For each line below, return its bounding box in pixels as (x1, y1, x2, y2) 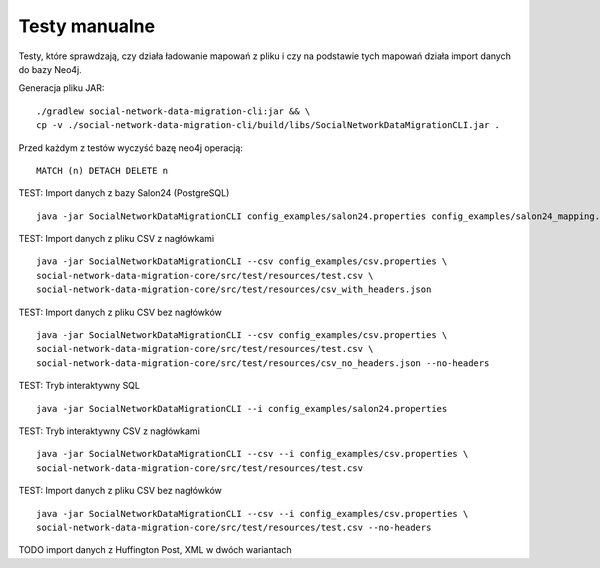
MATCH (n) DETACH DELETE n (36, 165, 169, 176)
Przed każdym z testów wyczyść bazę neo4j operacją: (18, 141, 244, 154)
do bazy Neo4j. (18, 63, 82, 75)
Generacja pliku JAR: (18, 82, 105, 94)
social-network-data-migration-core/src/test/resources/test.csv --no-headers (36, 521, 432, 533)
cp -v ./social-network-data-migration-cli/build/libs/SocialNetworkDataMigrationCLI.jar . (36, 120, 500, 131)
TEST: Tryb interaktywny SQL (18, 380, 140, 392)
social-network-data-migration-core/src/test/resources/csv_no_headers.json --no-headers (36, 357, 490, 369)
